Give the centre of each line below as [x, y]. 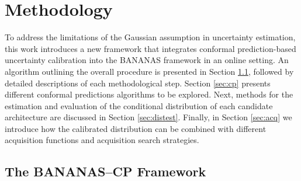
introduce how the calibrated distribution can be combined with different [136, 128]
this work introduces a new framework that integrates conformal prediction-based [150, 48]
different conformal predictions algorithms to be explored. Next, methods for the [149, 94]
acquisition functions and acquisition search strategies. [102, 140]
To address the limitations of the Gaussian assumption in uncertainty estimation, [150, 37]
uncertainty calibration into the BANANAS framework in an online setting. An [147, 60]
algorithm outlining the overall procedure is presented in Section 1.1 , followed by [149, 71]
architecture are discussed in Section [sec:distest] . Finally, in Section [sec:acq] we [148, 117]
